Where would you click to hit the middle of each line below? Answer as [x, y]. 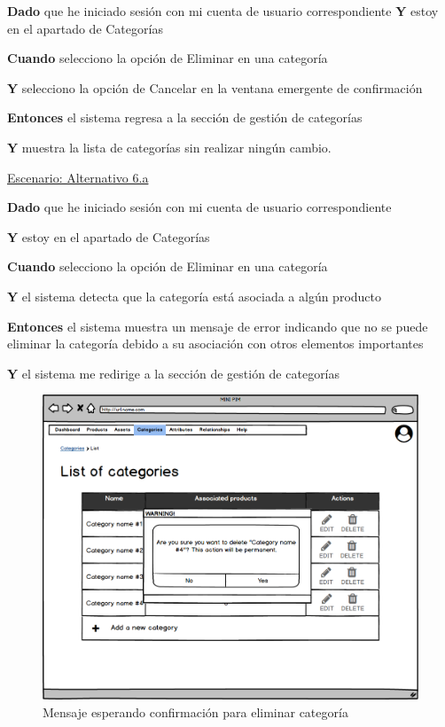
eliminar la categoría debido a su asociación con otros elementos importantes [215, 344]
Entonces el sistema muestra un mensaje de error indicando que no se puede [218, 326]
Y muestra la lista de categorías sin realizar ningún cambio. [169, 147]
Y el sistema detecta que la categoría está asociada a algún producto [195, 296]
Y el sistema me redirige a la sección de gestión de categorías [174, 373]
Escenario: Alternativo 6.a [78, 177]
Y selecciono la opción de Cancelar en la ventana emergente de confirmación [215, 87]
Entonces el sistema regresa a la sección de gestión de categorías [185, 117]
